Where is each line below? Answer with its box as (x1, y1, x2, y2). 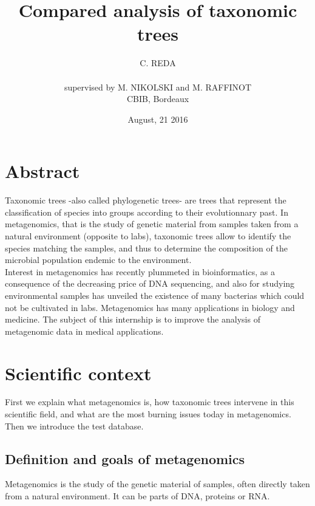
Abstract (5, 159, 80, 183)
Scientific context (5, 360, 152, 385)
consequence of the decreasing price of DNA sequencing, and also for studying (5, 277, 295, 290)
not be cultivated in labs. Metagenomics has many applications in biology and (5, 301, 295, 313)
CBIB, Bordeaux (126, 92, 189, 105)
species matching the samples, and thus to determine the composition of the (5, 241, 288, 254)
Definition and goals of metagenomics (5, 449, 245, 468)
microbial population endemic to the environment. (5, 253, 192, 266)
